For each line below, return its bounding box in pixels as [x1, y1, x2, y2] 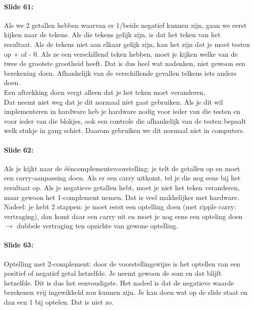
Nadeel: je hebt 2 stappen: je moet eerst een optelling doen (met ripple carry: [4, 201, 236, 212]
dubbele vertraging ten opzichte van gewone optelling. [17, 221, 178, 231]
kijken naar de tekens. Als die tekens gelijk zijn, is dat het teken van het [4, 29, 221, 40]
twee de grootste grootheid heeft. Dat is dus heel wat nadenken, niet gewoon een [4, 58, 246, 68]
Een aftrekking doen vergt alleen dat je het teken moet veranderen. [4, 87, 206, 97]
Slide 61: [4, 1, 34, 11]
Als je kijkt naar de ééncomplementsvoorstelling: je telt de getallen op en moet [4, 163, 240, 173]
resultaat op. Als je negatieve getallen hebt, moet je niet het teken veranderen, [4, 182, 240, 192]
